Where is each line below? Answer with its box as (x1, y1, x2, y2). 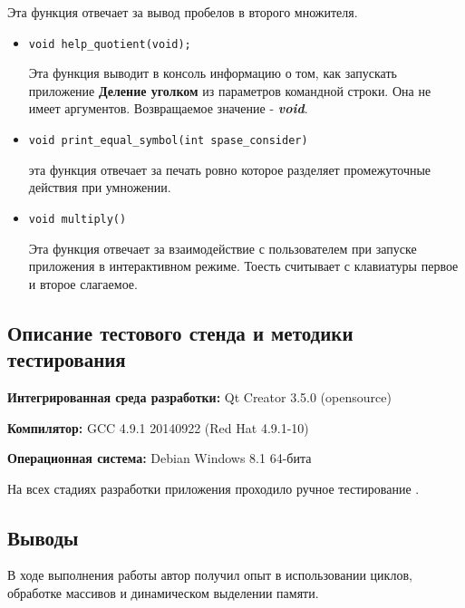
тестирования (7, 345, 126, 373)
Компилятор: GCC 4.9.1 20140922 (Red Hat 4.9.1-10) (7, 418, 309, 437)
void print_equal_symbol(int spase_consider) (28, 134, 308, 148)
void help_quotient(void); (28, 37, 191, 51)
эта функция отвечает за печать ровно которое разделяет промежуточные (28, 159, 431, 179)
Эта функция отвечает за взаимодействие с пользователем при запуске (28, 238, 417, 257)
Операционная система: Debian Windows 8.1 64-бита (7, 449, 312, 468)
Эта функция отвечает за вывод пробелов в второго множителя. (7, 3, 358, 21)
